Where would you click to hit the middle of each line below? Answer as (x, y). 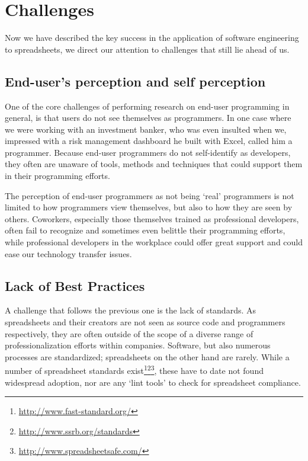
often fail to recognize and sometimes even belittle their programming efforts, (145, 230)
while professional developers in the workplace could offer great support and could (154, 242)
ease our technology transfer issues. (68, 253)
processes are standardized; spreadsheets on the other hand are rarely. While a (147, 356)
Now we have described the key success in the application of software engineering (152, 38)
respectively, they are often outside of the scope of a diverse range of (129, 333)
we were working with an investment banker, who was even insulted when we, (146, 129)
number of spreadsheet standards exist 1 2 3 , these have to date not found (134, 370)
